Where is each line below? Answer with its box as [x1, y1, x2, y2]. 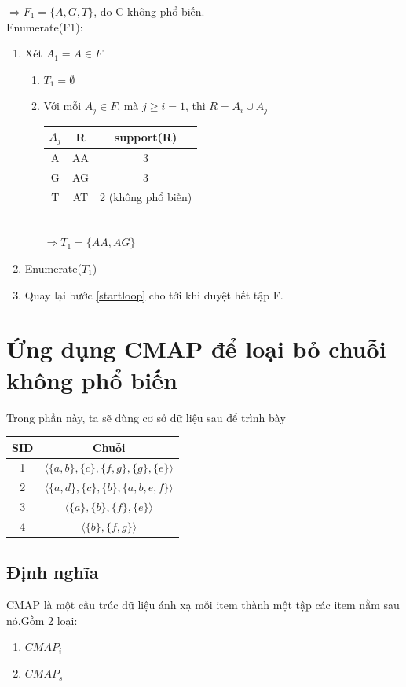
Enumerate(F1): [6, 18, 83, 35]
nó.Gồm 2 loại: [6, 612, 78, 628]
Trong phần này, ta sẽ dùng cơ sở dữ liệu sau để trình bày [6, 409, 286, 425]
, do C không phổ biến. [93, 3, 205, 19]
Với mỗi [43, 97, 82, 114]
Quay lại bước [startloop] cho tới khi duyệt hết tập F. [24, 286, 283, 303]
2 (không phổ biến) [100, 188, 192, 204]
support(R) [114, 128, 177, 145]
